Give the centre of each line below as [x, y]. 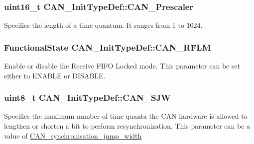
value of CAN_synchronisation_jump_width [73, 135]
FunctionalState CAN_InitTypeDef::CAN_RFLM [108, 47]
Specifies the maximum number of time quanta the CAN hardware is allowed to [126, 116]
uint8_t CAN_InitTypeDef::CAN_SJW [87, 98]
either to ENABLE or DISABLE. [55, 75]
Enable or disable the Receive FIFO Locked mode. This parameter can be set [122, 66]
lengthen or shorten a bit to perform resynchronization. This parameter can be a [127, 126]
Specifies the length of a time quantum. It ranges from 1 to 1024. [103, 25]
